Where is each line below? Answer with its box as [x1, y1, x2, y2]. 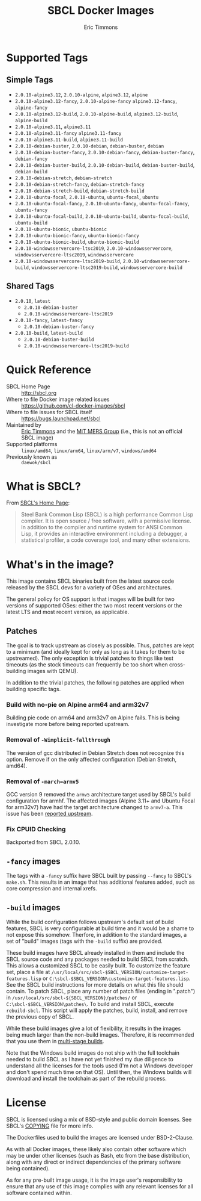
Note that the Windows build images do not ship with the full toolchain [6, 1049, 180, 1057]
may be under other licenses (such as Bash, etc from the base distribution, [6, 1152, 191, 1159]
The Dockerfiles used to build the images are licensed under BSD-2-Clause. [6, 1134, 194, 1141]
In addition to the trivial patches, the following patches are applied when [6, 679, 185, 686]
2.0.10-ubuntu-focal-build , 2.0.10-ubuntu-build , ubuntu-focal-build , [14, 212, 190, 220]
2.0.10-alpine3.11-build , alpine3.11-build [14, 135, 123, 143]
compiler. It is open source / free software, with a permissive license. [20, 517, 192, 524]
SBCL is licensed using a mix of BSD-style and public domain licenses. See [6, 1116, 192, 1123]
